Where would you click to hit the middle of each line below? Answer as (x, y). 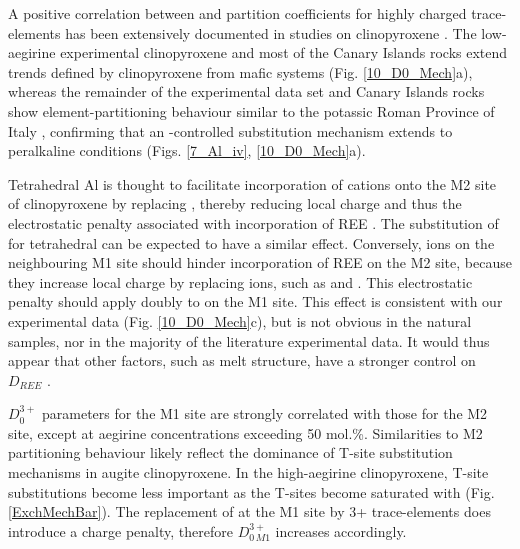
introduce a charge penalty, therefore (120, 530)
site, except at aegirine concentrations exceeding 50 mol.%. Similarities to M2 (245, 432)
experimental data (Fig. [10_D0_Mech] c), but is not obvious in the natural (240, 320)
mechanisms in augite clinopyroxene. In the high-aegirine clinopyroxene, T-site (248, 472)
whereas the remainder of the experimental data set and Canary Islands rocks (246, 91)
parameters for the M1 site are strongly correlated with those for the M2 (265, 413)
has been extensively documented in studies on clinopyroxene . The (271, 32)
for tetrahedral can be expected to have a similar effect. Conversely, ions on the (251, 242)
